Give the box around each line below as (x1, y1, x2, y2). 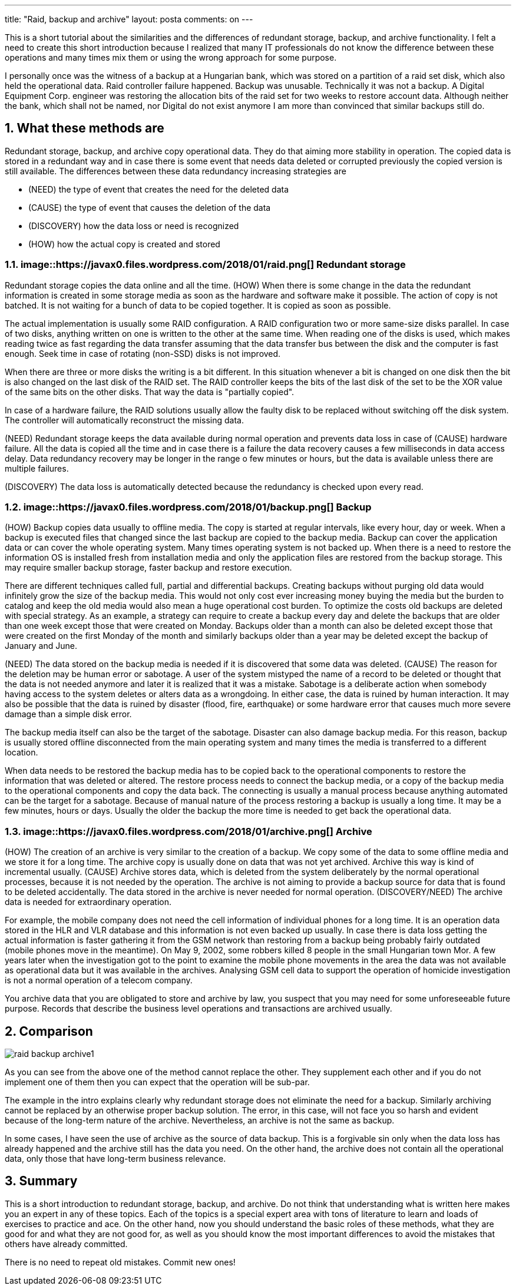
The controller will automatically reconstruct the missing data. (5, 415, 244, 425)
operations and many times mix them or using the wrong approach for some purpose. (5, 52, 337, 62)
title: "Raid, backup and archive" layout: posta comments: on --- (5, 14, 253, 24)
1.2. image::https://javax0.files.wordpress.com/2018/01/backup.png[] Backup (5, 501, 372, 513)
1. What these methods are (5, 121, 164, 136)
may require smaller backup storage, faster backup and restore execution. (5, 562, 292, 573)
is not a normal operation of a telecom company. (5, 975, 193, 986)
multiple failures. (5, 463, 69, 473)
